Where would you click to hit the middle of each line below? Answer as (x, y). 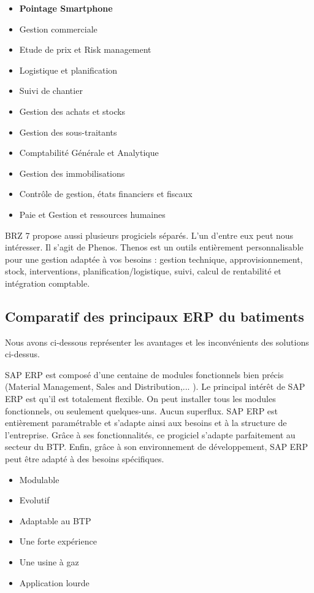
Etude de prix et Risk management (85, 49)
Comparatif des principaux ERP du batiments (155, 316)
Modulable (39, 479)
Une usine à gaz (49, 562)
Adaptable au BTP (55, 520)
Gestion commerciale (58, 29)
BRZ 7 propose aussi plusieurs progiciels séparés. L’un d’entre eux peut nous (149, 235)
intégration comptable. (48, 283)
